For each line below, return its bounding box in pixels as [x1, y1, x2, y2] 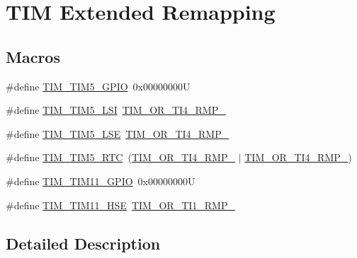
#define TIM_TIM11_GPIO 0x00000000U [6, 173, 195, 188]
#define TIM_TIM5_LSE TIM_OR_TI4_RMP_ [6, 126, 229, 141]
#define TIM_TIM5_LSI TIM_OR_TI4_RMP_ [6, 102, 226, 117]
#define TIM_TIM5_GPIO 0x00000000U [6, 78, 191, 93]
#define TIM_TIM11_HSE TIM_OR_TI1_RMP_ [6, 197, 235, 212]
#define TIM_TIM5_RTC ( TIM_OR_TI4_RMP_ [6, 150, 235, 165]
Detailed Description [6, 232, 161, 254]
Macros [6, 45, 60, 67]
